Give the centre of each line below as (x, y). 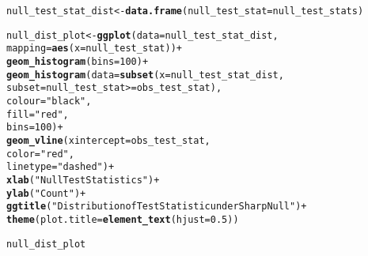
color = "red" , (40, 154)
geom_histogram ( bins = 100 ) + (78, 61)
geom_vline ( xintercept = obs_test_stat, (108, 140)
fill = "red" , (38, 114)
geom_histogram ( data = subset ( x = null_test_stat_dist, (145, 75)
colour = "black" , (49, 101)
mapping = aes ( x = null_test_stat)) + (95, 49)
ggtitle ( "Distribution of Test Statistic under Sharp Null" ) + (157, 207)
